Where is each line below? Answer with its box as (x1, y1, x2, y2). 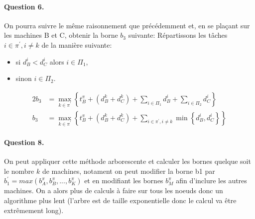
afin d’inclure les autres (176, 175, 247, 186)
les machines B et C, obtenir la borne (4, 30, 118, 40)
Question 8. (4, 137, 44, 147)
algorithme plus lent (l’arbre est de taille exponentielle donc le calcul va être (4, 195, 237, 205)
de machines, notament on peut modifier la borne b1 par (42, 165, 215, 176)
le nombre (4, 165, 34, 176)
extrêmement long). (4, 205, 64, 215)
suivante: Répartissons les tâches (128, 30, 228, 40)
